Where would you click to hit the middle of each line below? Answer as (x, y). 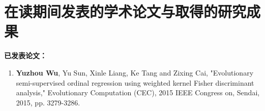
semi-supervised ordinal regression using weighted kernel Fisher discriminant (135, 82)
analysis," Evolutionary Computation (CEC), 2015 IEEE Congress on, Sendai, (138, 92)
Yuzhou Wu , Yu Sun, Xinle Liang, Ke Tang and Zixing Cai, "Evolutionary (135, 72)
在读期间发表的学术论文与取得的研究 (125, 11)
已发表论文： (25, 55)
